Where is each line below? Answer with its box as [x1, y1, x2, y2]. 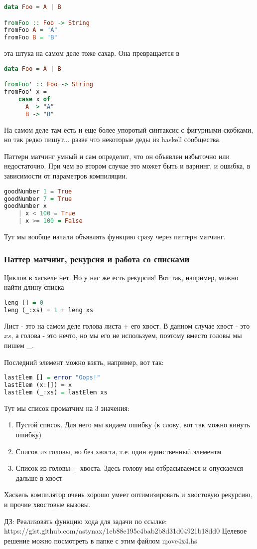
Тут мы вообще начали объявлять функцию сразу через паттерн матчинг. [4, 231, 226, 241]
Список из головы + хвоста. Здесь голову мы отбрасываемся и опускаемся [15, 463, 243, 473]
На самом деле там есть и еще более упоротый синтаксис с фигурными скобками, [4, 124, 254, 135]
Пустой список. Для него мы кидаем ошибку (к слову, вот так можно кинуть [15, 419, 250, 430]
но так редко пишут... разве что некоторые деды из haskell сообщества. [4, 134, 221, 145]
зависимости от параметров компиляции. [4, 171, 128, 181]
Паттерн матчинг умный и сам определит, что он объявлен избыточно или [4, 151, 230, 161]
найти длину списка [4, 282, 64, 292]
